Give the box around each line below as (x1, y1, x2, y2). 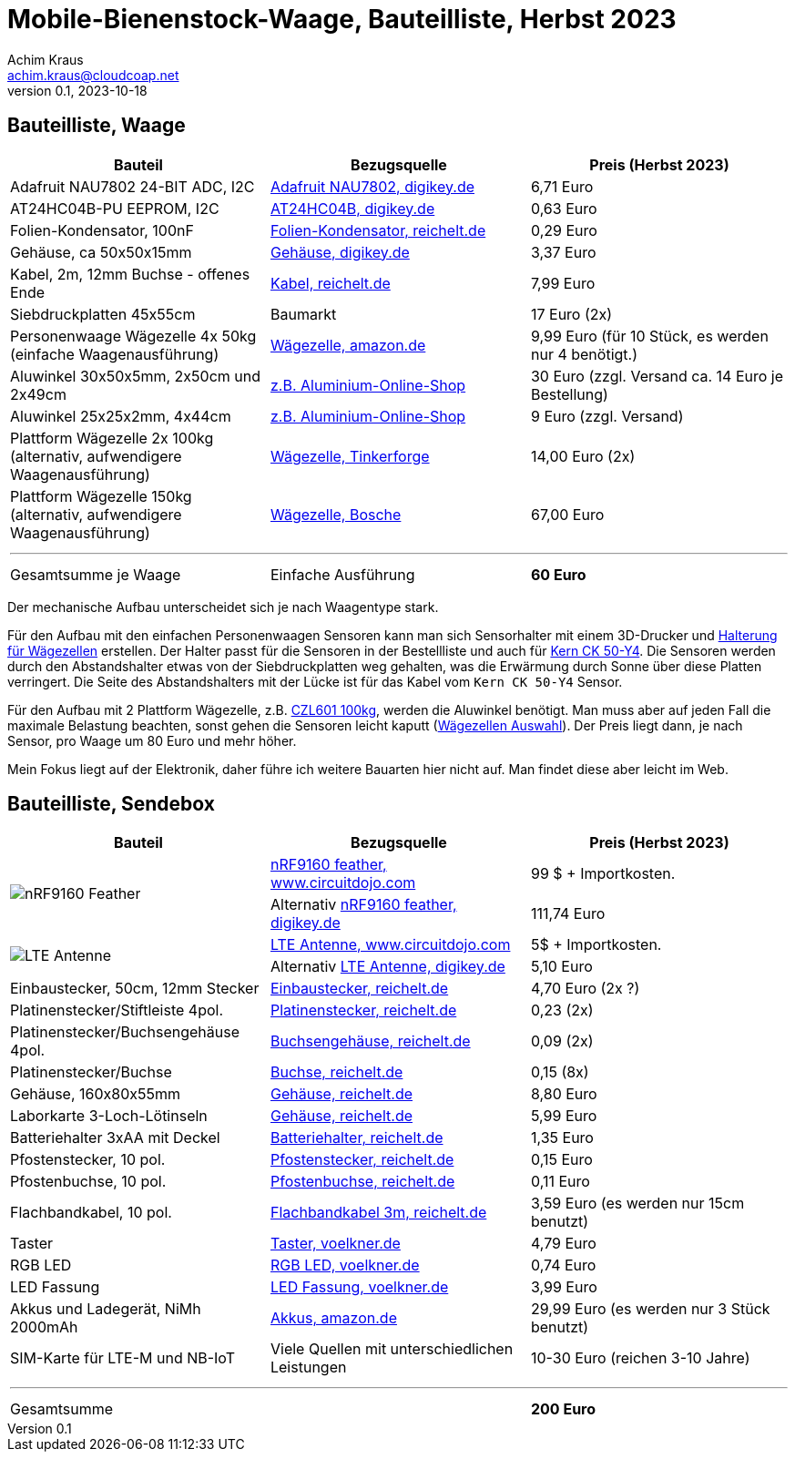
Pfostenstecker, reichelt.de (270, 1150, 454, 1169)
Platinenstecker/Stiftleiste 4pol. (10, 1001, 224, 1020)
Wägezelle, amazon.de (270, 335, 426, 354)
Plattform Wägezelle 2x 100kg (10, 428, 214, 447)
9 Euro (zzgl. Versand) (530, 406, 684, 425)
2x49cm (10, 384, 66, 403)
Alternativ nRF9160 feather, (270, 895, 457, 914)
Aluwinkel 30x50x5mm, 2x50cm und (10, 366, 261, 385)
